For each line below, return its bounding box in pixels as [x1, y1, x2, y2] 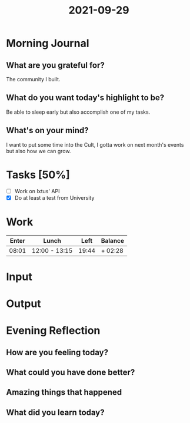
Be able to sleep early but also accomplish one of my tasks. [6, 108, 151, 115]
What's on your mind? [6, 125, 89, 136]
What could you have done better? [6, 367, 135, 377]
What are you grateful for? [6, 60, 105, 70]
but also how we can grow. [6, 147, 71, 154]
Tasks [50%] [6, 168, 70, 181]
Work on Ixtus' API [14, 187, 60, 194]
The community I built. [6, 76, 61, 82]
